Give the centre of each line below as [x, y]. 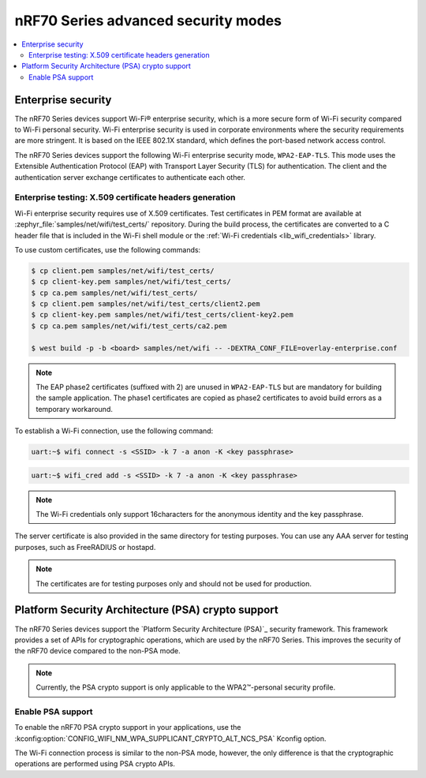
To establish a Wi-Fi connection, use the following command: [114, 431]
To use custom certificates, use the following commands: [108, 249]
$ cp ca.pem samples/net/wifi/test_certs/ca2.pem [129, 326]
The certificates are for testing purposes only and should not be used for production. [174, 583]
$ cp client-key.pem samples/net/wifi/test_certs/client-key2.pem [162, 315]
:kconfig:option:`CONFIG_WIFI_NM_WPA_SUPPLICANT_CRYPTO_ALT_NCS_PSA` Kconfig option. [170, 739]
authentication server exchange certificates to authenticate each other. [130, 177]
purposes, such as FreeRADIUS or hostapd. [85, 547]
